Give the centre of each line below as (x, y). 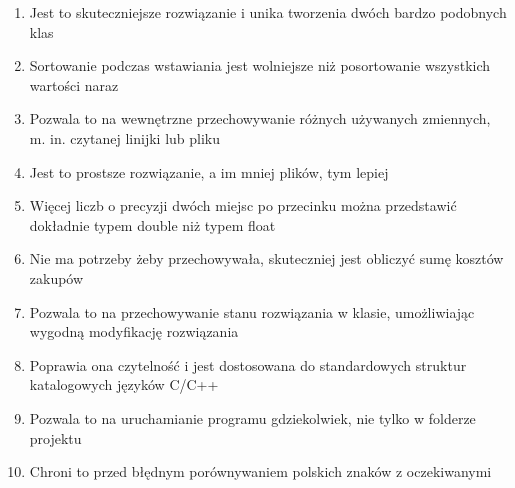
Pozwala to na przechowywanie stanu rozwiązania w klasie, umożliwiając (252, 311)
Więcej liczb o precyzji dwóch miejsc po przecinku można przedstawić (243, 205)
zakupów (56, 277)
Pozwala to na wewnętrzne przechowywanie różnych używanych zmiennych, (260, 118)
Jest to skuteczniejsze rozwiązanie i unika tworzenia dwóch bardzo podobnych (268, 12)
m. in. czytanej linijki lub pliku (125, 137)
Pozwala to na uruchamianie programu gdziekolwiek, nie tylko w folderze (252, 417)
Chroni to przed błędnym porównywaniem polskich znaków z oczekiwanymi (260, 471)
